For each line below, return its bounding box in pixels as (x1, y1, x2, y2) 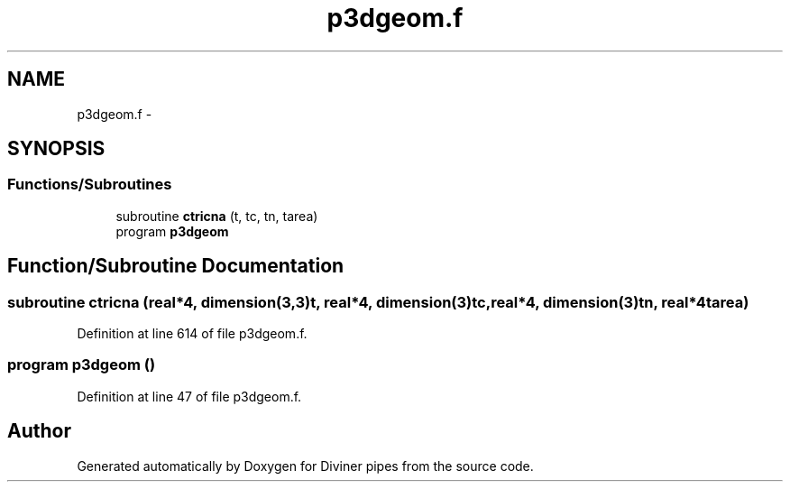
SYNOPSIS (7, 137, 106, 161)
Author (7, 420, 71, 443)
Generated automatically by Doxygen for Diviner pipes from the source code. (77, 457, 534, 474)
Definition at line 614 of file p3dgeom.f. (77, 326, 308, 342)
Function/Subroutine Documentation (7, 254, 344, 278)
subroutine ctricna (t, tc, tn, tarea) (115, 208, 318, 224)
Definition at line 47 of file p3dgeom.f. (77, 388, 302, 404)
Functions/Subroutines (7, 175, 172, 194)
